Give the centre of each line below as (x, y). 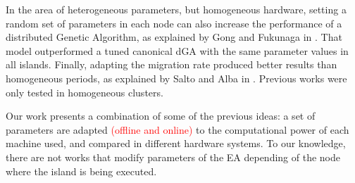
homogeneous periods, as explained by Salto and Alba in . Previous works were (176, 78)
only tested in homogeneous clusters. (85, 92)
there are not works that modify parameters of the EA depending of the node (173, 157)
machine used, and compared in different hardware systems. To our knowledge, (176, 143)
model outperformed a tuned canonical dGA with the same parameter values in (177, 50)
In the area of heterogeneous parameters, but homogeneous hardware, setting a (176, 9)
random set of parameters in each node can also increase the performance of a (174, 23)
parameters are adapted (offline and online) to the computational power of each (177, 129)
